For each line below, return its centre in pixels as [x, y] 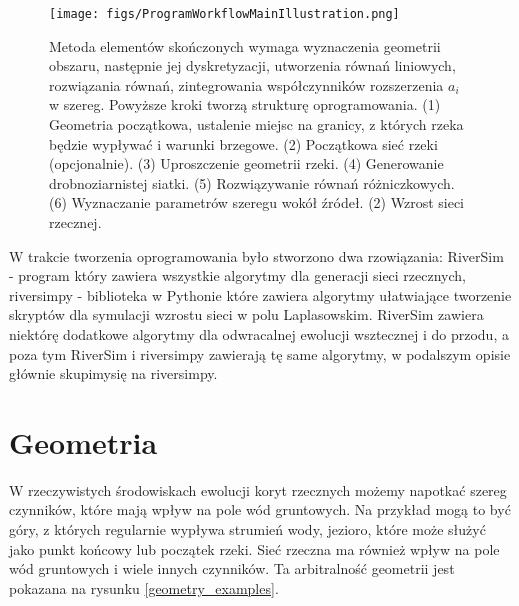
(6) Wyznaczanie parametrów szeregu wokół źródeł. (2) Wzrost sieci [257, 202]
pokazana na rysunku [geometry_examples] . [144, 587]
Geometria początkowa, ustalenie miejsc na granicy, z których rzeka [256, 124]
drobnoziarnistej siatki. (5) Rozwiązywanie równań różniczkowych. [252, 182]
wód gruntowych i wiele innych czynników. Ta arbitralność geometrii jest [232, 568]
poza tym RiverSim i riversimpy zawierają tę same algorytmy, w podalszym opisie [260, 353]
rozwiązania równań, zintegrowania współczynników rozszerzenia [246, 84]
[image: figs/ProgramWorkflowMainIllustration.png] [224, 14]
